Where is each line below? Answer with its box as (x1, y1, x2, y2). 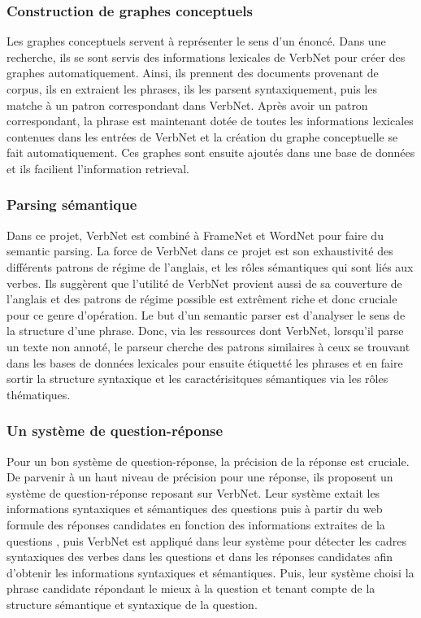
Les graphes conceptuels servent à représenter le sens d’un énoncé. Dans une (7, 33, 386, 50)
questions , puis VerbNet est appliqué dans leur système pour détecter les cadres (7, 532, 407, 549)
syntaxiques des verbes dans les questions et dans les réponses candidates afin (7, 548, 393, 565)
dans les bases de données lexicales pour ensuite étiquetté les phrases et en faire (7, 354, 403, 371)
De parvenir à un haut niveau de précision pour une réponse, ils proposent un (7, 468, 393, 485)
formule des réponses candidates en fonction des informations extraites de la (7, 516, 385, 533)
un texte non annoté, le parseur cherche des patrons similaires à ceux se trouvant (7, 337, 410, 355)
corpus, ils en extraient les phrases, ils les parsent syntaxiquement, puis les (7, 81, 377, 97)
